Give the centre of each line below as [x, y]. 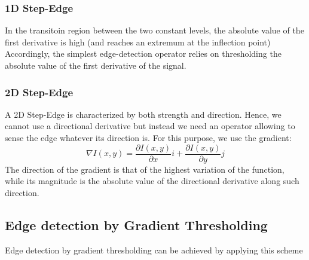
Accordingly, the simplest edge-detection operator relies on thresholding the [143, 53]
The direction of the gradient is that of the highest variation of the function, [145, 169]
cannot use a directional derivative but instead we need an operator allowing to [150, 126]
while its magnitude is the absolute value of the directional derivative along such [152, 181]
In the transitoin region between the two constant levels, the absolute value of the [154, 30]
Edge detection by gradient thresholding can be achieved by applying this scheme [154, 250]
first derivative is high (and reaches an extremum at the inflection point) [138, 42]
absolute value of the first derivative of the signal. [96, 65]
